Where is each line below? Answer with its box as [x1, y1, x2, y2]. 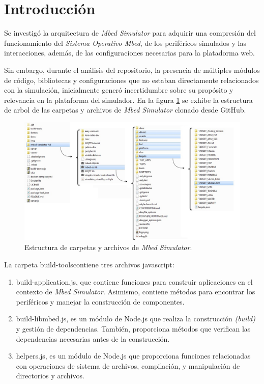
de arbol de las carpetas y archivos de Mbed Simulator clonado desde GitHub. [4, 104, 246, 115]
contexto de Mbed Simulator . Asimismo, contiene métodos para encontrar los [16, 286, 255, 297]
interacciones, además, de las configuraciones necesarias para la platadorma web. [4, 47, 255, 58]
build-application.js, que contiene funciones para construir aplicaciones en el [16, 276, 253, 287]
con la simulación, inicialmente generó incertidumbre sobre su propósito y [4, 85, 233, 95]
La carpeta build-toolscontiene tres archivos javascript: [4, 259, 174, 269]
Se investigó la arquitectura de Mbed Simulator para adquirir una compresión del [4, 28, 256, 38]
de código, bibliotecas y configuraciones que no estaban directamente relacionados [4, 74, 259, 85]
